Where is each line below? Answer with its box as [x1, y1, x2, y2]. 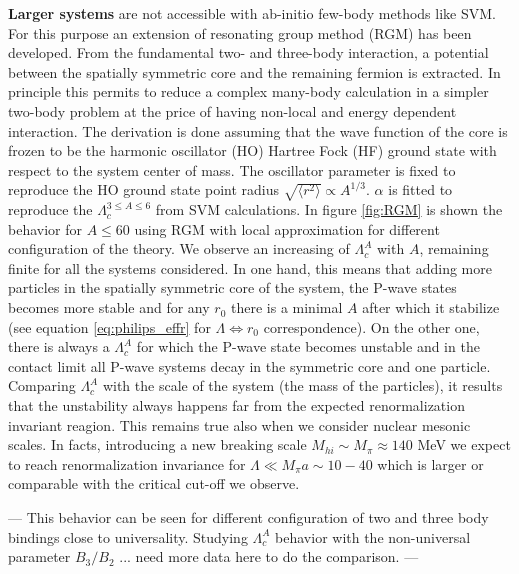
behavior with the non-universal [275, 526, 471, 547]
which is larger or [377, 453, 484, 474]
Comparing [8, 375, 76, 396]
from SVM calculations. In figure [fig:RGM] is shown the [155, 199, 503, 220]
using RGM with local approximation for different [134, 218, 440, 239]
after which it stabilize [362, 297, 500, 318]
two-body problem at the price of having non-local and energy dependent [8, 100, 457, 121]
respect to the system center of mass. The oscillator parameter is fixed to [8, 159, 456, 180]
